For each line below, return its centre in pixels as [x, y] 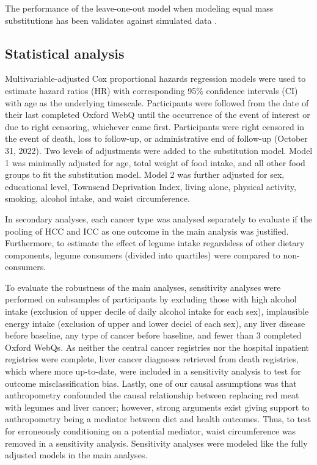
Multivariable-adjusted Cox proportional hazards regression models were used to [155, 79]
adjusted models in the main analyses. [76, 455]
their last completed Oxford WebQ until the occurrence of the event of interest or [158, 115]
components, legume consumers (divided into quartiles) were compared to [143, 254]
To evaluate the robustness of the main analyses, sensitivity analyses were [143, 287]
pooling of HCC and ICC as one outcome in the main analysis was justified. [147, 231]
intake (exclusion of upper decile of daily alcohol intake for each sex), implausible [157, 311]
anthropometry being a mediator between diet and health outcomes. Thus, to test [158, 419]
